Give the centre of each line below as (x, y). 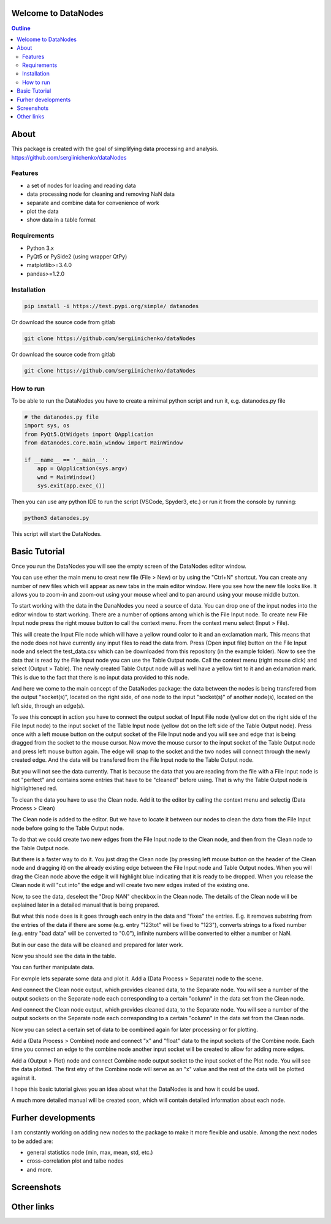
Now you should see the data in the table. (64, 956)
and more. (40, 1169)
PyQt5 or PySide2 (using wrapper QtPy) (77, 256)
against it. (24, 1078)
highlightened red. (34, 788)
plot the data (43, 211)
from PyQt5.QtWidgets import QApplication (89, 434)
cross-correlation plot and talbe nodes (75, 1161)
